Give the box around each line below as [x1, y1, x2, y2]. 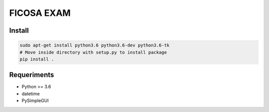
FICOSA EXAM [9, 7, 71, 18]
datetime [21, 91, 40, 97]
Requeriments [9, 71, 54, 79]
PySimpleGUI [21, 98, 49, 104]
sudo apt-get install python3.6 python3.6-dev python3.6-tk [19, 43, 170, 48]
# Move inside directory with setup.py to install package [19, 50, 167, 55]
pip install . [19, 56, 54, 62]
